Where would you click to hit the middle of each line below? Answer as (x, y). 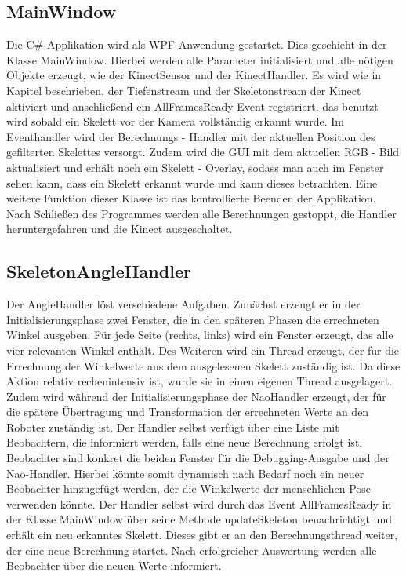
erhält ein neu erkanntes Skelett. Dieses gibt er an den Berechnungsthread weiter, (202, 535)
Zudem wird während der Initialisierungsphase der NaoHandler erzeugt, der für (196, 396)
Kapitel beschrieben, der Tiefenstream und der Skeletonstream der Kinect (184, 90)
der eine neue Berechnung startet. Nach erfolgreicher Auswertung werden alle (192, 550)
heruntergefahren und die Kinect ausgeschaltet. (120, 229)
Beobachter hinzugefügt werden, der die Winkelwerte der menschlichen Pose (189, 489)
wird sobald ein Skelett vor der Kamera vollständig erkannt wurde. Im (175, 121)
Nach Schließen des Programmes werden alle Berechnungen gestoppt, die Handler (201, 213)
